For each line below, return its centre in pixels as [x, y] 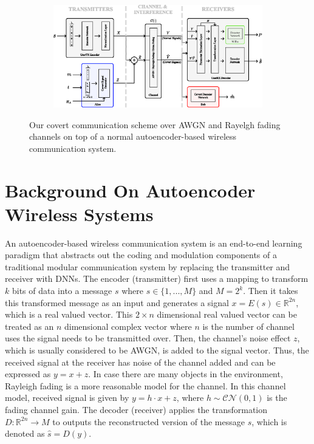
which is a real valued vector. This [69, 314]
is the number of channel [248, 326]
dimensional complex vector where [128, 326]
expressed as [28, 374]
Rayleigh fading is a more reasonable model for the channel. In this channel [145, 385]
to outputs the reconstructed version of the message [148, 421]
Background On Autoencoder [130, 190]
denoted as [25, 433]
